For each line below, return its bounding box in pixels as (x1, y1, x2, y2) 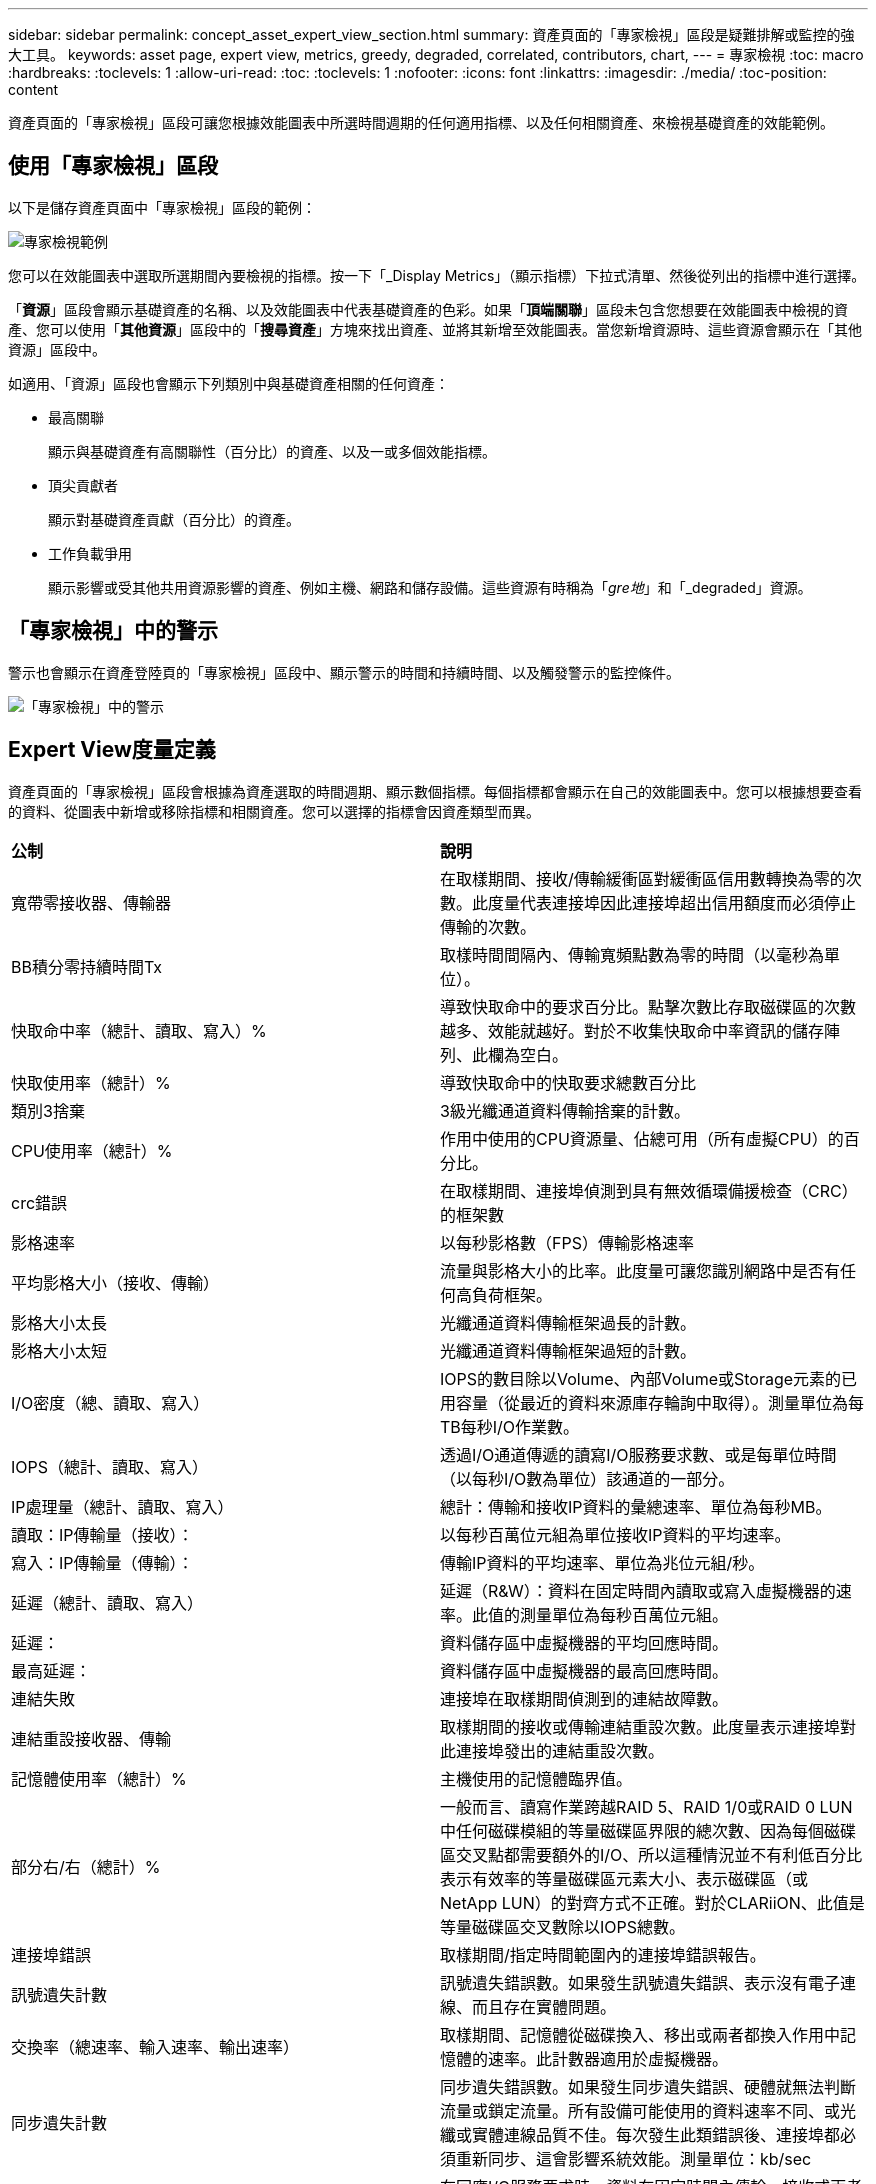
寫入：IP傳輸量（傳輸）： (11, 1552, 194, 1573)
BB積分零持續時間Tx (11, 956, 163, 977)
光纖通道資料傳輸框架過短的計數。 (440, 1340, 697, 1361)
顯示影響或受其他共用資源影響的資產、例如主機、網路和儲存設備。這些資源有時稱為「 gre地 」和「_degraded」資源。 (48, 578, 812, 596)
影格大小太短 (11, 1340, 108, 1361)
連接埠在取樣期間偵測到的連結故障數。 (440, 1688, 729, 1709)
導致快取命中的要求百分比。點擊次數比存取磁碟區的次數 (440, 996, 857, 1017)
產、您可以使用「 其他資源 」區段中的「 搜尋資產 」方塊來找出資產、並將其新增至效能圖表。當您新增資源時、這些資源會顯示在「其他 (8, 320, 862, 338)
